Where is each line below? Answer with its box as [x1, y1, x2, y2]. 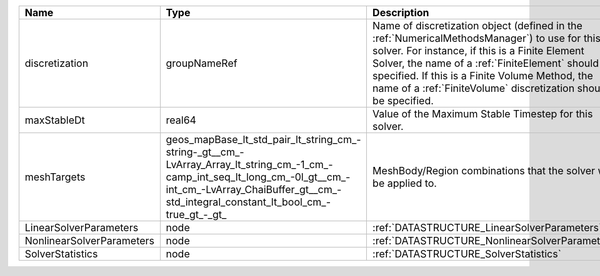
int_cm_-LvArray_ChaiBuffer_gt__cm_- [165, 183, 342, 196]
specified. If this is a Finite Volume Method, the [372, 69, 594, 82]
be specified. [372, 94, 434, 107]
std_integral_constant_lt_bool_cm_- [165, 195, 332, 209]
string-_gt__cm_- [165, 145, 245, 159]
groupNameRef [165, 56, 238, 70]
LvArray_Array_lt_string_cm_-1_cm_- [165, 158, 334, 171]
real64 [165, 113, 197, 127]
